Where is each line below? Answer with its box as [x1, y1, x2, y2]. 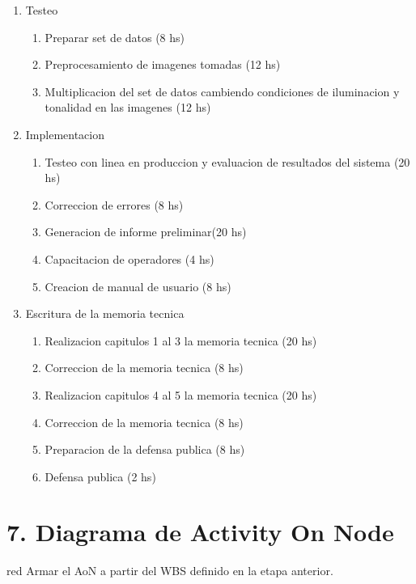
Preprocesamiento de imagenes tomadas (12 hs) [45, 56, 281, 73]
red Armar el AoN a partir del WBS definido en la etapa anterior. [6, 562, 333, 579]
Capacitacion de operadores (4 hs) [45, 250, 214, 267]
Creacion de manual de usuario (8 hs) [45, 277, 231, 294]
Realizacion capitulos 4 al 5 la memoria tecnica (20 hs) [45, 386, 317, 403]
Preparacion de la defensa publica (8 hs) [45, 441, 245, 458]
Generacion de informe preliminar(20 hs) [45, 223, 247, 240]
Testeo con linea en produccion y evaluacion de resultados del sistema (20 [45, 153, 410, 170]
